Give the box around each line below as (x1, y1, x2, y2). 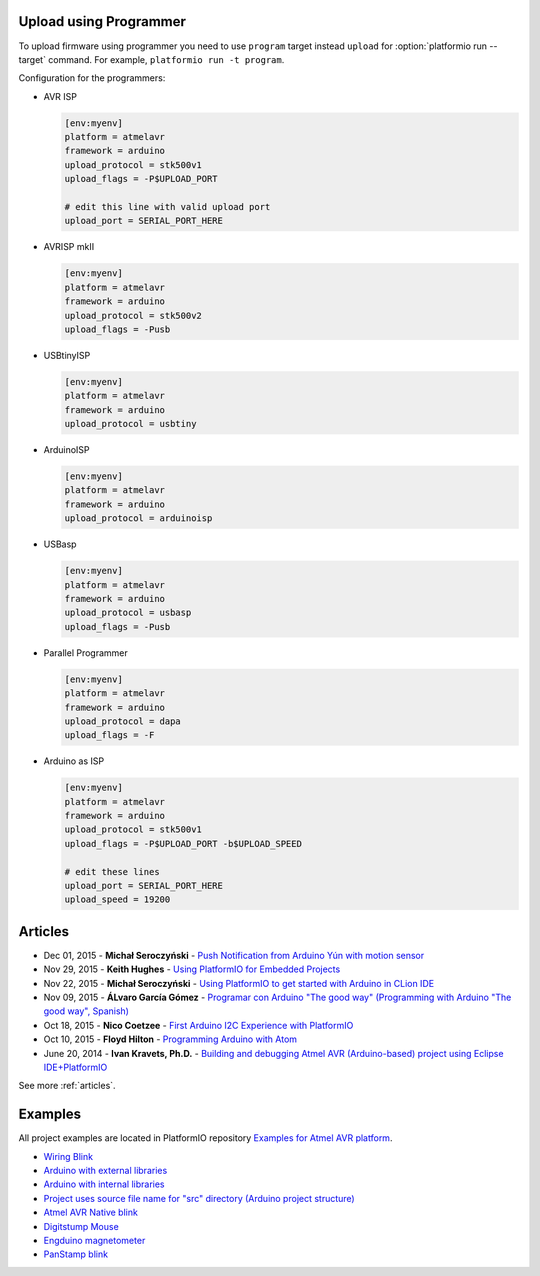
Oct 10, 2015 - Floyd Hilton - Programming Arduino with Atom (43, 1033, 298, 1045)
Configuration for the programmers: (18, 72, 166, 84)
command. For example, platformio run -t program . (48, 53, 285, 65)
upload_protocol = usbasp (64, 607, 192, 619)
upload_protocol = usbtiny (64, 418, 197, 430)
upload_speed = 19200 (64, 894, 171, 905)
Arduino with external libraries (43, 1165, 168, 1177)
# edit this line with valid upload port (64, 201, 271, 213)
